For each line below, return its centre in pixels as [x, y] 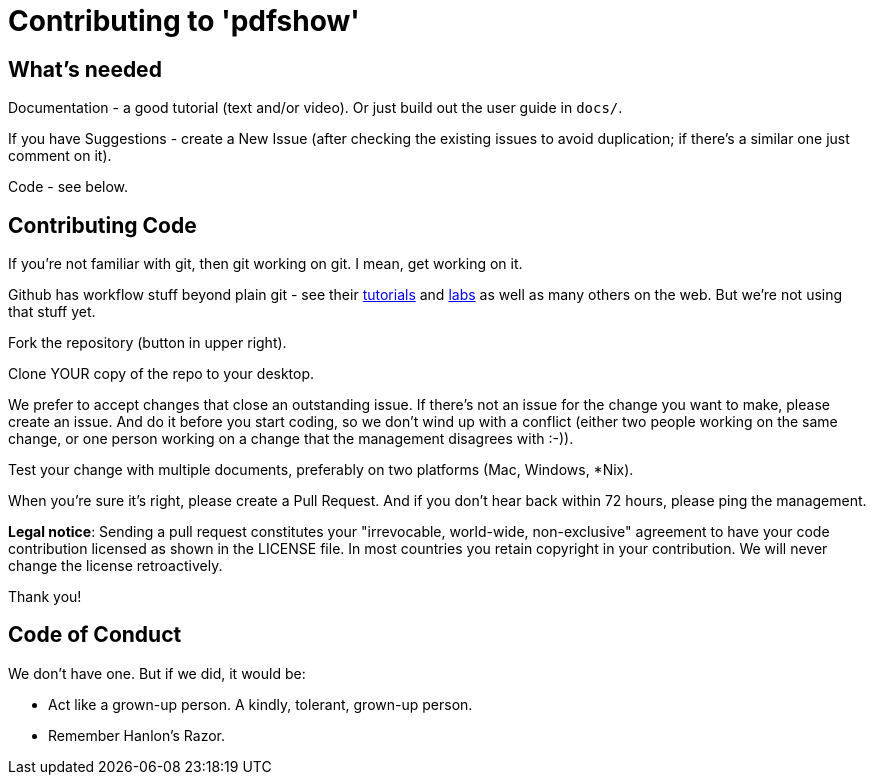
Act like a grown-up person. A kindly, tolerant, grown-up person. [260, 704]
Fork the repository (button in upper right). [147, 343]
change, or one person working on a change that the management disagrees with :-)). [291, 439]
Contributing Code [102, 225]
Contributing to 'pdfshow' [184, 21]
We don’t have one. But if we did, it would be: [157, 673]
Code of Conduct [95, 635]
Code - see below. [68, 187]
